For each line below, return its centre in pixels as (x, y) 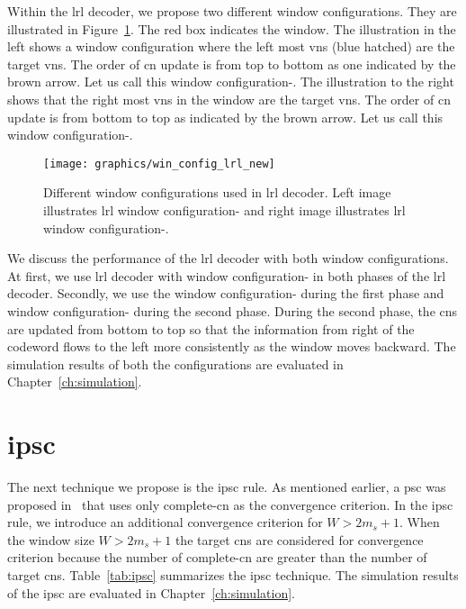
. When (420, 522)
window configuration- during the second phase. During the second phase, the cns (233, 310)
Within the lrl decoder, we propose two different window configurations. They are (232, 11)
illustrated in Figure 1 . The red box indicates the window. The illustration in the (232, 28)
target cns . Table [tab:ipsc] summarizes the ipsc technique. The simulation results (233, 575)
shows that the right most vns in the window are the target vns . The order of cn (229, 99)
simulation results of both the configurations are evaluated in (175, 364)
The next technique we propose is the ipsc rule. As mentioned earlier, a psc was (227, 487)
